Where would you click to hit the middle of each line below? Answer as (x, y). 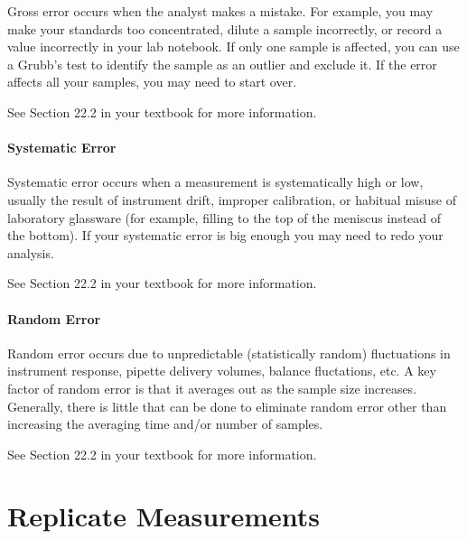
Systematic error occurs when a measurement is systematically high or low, (215, 182)
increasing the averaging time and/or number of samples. (165, 424)
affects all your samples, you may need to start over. (152, 82)
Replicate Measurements (164, 516)
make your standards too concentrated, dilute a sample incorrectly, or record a (225, 28)
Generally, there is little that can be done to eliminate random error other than (227, 406)
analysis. (31, 252)
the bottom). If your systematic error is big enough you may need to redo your (225, 235)
